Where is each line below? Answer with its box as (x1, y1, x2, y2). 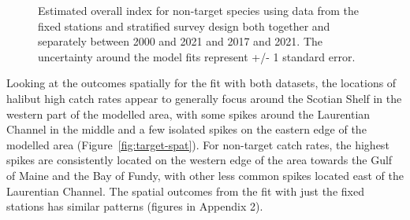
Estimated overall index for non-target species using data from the (38, 2, 360, 18)
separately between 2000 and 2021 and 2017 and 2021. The (38, 33, 322, 49)
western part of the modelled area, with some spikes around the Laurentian (6, 105, 371, 122)
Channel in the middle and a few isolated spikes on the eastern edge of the (6, 121, 367, 137)
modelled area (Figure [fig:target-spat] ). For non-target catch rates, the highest (6, 136, 389, 152)
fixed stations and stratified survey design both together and (38, 17, 330, 34)
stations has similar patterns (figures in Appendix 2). (6, 198, 263, 214)
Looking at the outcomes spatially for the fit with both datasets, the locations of (6, 75, 397, 91)
